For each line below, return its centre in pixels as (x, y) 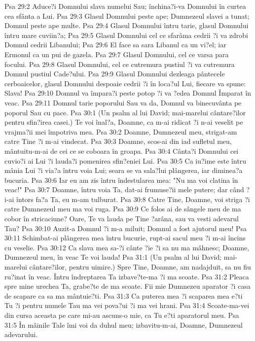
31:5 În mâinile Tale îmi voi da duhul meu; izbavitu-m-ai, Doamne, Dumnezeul (124, 324)
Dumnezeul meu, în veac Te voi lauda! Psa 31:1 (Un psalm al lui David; (113, 257)
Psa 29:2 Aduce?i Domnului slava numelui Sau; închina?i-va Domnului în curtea (125, 6)
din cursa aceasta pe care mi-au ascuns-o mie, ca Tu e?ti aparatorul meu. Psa (122, 315)
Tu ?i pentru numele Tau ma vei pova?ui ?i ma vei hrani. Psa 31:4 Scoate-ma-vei (127, 305)
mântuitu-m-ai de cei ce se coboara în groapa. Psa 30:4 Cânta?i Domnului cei (122, 151)
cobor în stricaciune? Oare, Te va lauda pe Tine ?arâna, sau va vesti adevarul (122, 219)
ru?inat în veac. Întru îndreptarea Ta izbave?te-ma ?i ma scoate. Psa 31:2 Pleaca (127, 276)
